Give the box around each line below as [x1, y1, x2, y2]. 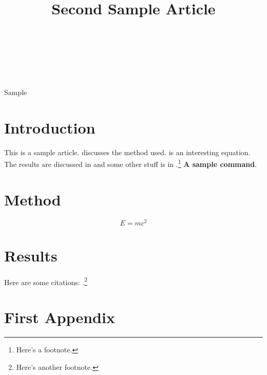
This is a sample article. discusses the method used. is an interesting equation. [4, 146, 251, 157]
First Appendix [4, 307, 115, 328]
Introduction [4, 117, 96, 138]
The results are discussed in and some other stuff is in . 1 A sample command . [4, 157, 257, 169]
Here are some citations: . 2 [4, 275, 87, 287]
